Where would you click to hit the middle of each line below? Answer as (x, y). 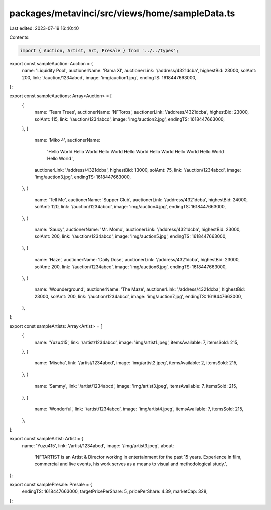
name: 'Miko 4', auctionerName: (67, 140)
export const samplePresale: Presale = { (51, 485)
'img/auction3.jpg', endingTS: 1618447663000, (83, 177)
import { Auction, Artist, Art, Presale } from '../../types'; (99, 50)
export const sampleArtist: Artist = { (46, 439)
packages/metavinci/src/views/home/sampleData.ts (122, 13)
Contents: (19, 37)
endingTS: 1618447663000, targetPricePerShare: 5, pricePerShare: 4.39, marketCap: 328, (115, 491)
